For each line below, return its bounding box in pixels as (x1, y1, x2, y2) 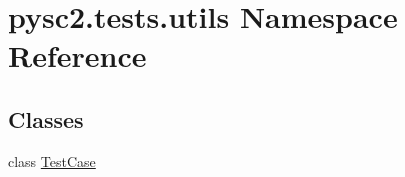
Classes (8, 103, 84, 134)
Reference (8, 35, 147, 76)
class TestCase (8, 150, 96, 171)
